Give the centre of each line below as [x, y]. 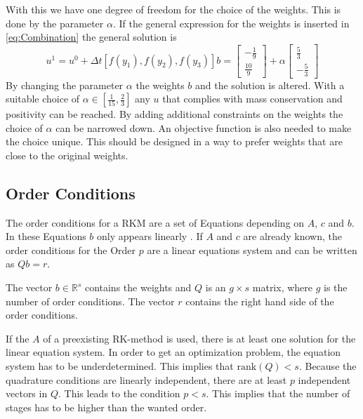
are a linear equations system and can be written [252, 250]
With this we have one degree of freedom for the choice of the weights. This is [173, 9]
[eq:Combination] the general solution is [91, 37]
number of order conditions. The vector [90, 301]
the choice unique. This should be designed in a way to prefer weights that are [174, 141]
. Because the [328, 366]
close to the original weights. [67, 155]
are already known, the [292, 236]
